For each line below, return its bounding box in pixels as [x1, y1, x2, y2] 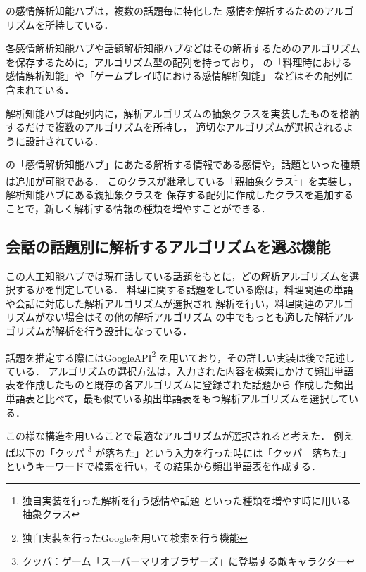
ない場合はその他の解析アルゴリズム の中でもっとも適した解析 [44, 310, 334, 324]
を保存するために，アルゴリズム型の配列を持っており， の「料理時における [6, 54, 352, 69]
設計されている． [25, 133, 104, 148]
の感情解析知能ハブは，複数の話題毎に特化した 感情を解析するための [6, 4, 324, 18]
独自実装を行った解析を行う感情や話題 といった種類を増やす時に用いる [22, 492, 351, 507]
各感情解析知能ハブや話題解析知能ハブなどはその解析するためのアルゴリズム [6, 41, 360, 56]
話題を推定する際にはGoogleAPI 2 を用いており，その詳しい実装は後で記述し [6, 348, 355, 364]
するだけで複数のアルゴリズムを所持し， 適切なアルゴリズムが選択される [6, 120, 343, 134]
